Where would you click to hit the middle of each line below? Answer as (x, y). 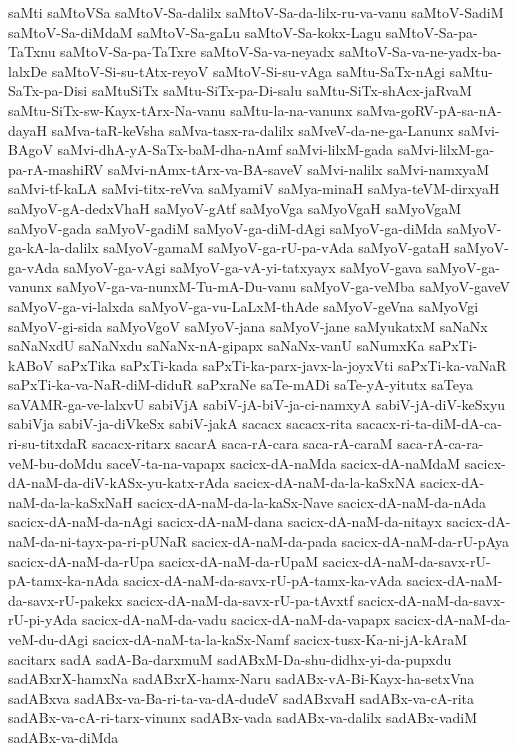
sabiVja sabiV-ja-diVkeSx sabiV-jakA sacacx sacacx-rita (180, 423)
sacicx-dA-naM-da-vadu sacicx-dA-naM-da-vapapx (236, 619)
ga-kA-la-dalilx (53, 247)
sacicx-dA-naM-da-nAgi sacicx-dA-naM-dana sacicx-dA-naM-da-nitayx (225, 521)
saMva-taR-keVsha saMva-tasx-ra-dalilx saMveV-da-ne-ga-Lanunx (252, 129)
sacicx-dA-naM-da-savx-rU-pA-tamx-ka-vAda (262, 580)
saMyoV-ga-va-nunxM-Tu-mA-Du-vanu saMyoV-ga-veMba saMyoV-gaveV (283, 286)
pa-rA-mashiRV (56, 168)
